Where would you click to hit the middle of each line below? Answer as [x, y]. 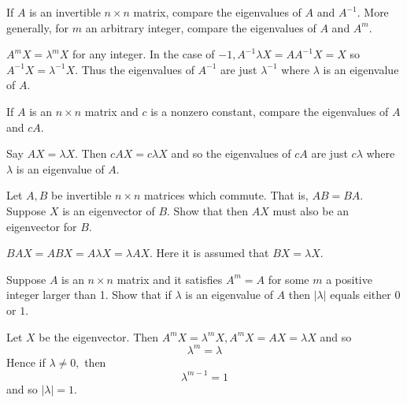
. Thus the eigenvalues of [135, 69]
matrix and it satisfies [170, 279]
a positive [349, 279]
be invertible [81, 195]
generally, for [38, 27]
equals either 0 [365, 295]
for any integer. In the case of [143, 54]
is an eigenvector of [109, 210]
